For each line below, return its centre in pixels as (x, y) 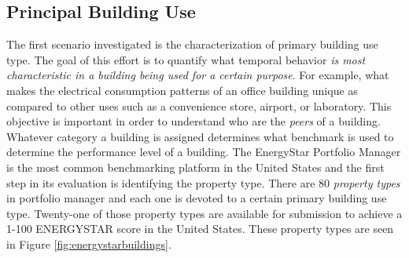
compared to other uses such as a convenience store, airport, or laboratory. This (199, 105)
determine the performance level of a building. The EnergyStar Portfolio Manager (204, 152)
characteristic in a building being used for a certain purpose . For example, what (198, 75)
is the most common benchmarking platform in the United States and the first (195, 167)
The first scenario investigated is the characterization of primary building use (192, 44)
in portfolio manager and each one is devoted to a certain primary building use (197, 198)
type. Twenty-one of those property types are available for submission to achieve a (204, 213)
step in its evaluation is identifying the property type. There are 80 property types (203, 182)
